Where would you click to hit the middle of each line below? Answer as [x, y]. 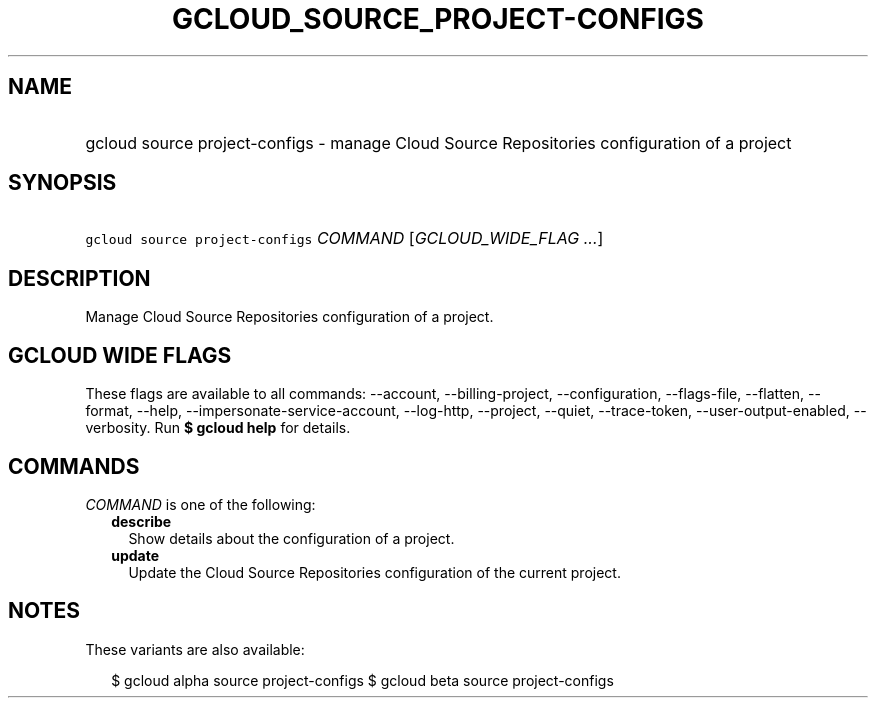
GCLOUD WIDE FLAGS [120, 355]
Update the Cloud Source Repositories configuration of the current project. [374, 572]
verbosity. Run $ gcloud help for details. [218, 428]
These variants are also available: [195, 649]
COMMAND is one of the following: [200, 504]
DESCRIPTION [79, 278]
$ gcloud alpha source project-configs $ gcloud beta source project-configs [362, 680]
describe [141, 521]
